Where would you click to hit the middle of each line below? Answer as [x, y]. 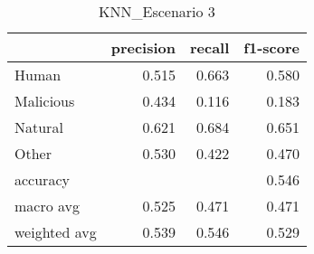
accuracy [42, 179]
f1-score [271, 47]
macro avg [48, 206]
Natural [39, 127]
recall [209, 47]
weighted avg [56, 232]
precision [143, 47]
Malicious [45, 101]
